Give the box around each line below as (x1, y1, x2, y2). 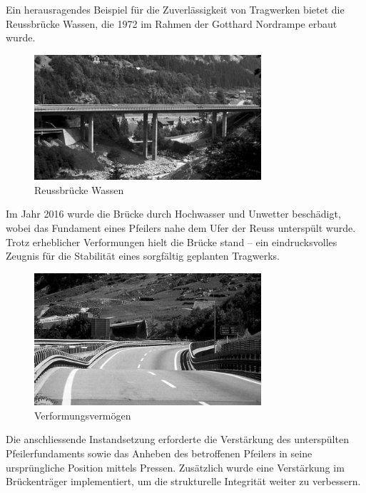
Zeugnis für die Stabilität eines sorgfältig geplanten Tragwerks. (6, 248, 280, 263)
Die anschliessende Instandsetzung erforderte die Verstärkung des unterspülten (6, 432, 349, 447)
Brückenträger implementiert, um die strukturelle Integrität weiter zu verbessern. (6, 474, 361, 489)
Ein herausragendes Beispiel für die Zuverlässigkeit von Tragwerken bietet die (6, 2, 345, 16)
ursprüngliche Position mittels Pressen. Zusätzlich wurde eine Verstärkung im (6, 459, 345, 474)
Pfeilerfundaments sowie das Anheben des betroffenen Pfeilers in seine (6, 446, 312, 461)
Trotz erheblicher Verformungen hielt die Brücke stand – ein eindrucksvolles (6, 234, 337, 249)
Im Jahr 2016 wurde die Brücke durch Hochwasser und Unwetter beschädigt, (6, 206, 341, 221)
